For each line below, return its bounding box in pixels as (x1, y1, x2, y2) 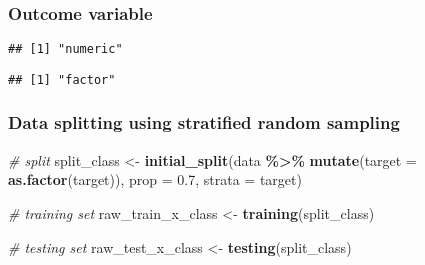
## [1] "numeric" (8, 42, 123, 57)
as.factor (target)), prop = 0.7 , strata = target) (8, 169, 302, 190)
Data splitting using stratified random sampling (8, 110, 400, 135)
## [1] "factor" (8, 72, 116, 87)
